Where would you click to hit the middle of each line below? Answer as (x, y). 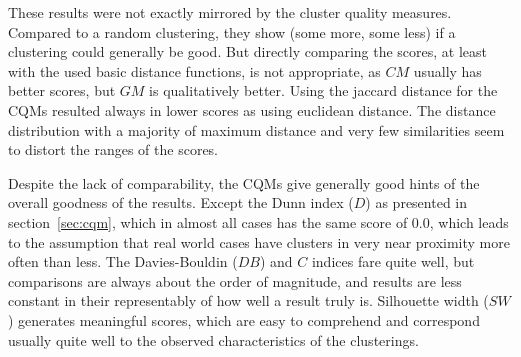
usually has (447, 70)
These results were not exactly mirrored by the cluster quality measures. (230, 12)
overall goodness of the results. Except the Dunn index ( (181, 202)
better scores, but (62, 90)
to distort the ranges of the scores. (113, 149)
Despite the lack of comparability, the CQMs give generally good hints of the (244, 182)
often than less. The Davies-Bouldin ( (123, 261)
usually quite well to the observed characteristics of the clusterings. (213, 339)
